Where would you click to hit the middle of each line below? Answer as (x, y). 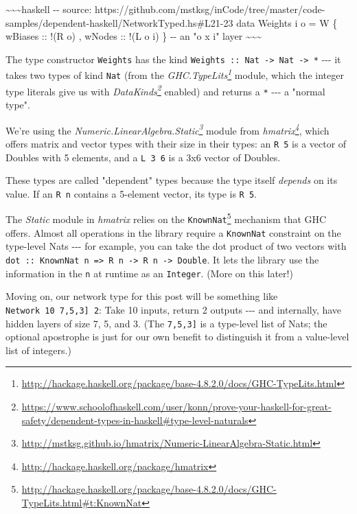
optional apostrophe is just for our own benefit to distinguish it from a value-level (177, 337)
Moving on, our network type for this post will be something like (142, 296)
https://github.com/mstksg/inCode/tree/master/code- (210, 9)
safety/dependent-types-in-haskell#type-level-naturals (135, 420)
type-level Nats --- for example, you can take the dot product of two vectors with (176, 246)
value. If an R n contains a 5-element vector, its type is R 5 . (131, 193)
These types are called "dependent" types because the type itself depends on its (172, 180)
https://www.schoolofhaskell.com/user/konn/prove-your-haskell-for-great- (176, 407)
